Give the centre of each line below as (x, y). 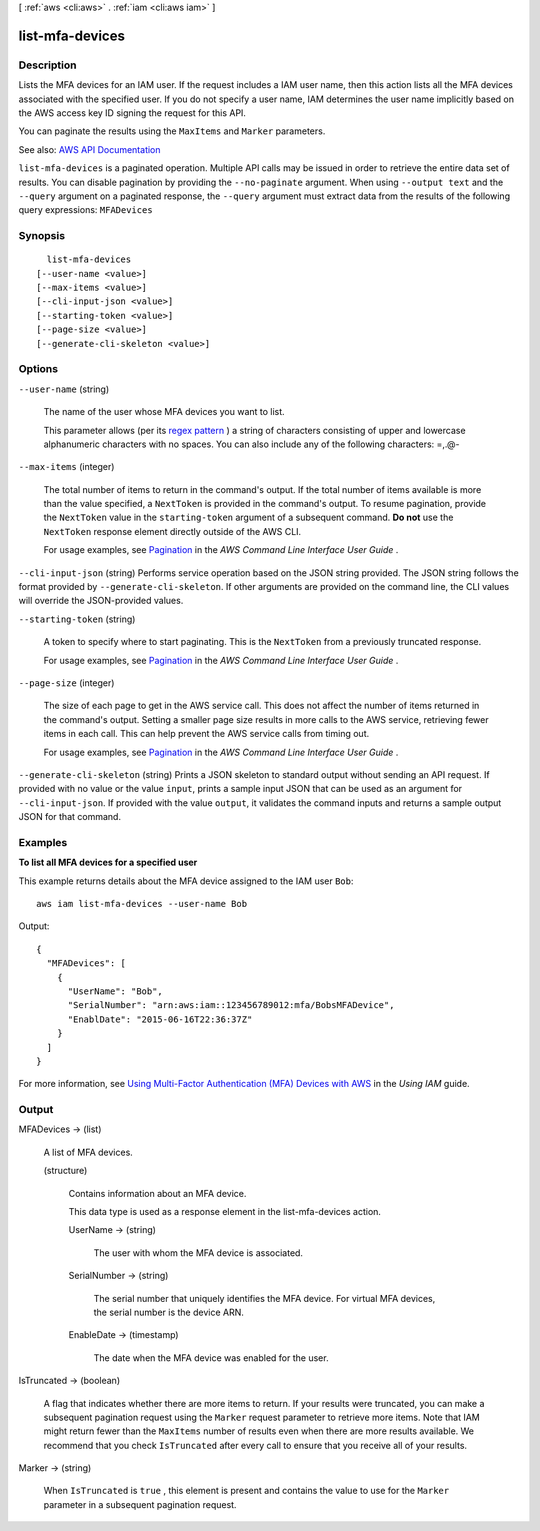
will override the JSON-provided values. (101, 601)
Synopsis (41, 236)
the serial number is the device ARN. (168, 1312)
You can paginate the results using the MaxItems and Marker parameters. (172, 131)
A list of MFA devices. (88, 1152)
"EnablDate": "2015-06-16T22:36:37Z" (160, 1019)
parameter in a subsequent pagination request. (140, 1504)
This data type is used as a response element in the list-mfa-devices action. (225, 1212)
